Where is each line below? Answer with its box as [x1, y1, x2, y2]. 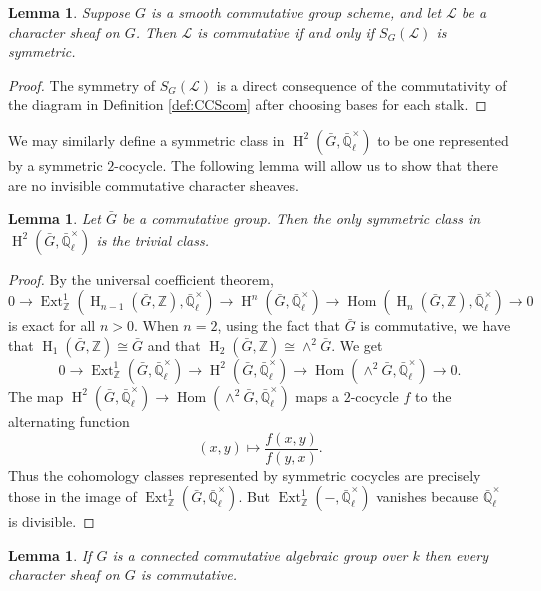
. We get [331, 334, 383, 355]
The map [8, 385, 64, 406]
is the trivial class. [96, 229, 209, 250]
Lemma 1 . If [8, 544, 92, 565]
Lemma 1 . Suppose [8, 2, 131, 22]
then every [424, 544, 488, 565]
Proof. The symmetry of [8, 74, 156, 95]
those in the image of [8, 486, 137, 507]
